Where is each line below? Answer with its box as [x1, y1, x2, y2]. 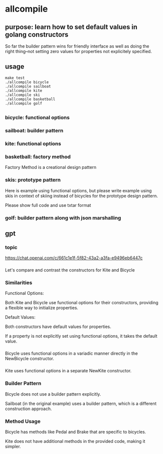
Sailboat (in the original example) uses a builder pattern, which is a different [5, 400, 157, 406]
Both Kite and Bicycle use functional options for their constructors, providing [5, 300, 159, 306]
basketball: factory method [5, 153, 71, 160]
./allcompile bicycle [5, 79, 49, 85]
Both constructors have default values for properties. [5, 324, 111, 329]
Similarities [5, 279, 33, 286]
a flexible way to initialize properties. [5, 305, 79, 311]
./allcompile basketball [5, 96, 55, 102]
